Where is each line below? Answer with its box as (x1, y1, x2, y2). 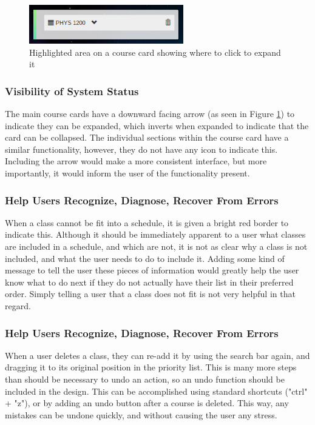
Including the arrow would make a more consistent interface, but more (5, 155, 267, 167)
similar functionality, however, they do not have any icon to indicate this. (5, 142, 278, 155)
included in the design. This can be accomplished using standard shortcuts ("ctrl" (5, 384, 308, 397)
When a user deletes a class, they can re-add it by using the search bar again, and (5, 349, 310, 361)
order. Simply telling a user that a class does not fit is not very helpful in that (5, 287, 296, 300)
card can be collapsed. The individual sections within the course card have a (5, 131, 289, 144)
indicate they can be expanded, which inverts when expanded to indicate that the (5, 119, 309, 132)
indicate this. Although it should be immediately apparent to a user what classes (5, 228, 306, 241)
